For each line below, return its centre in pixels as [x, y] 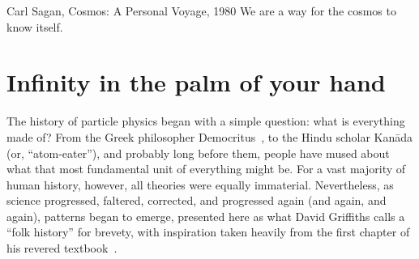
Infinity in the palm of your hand [196, 82]
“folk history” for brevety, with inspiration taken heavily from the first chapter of [208, 232]
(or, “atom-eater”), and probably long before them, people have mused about [198, 153]
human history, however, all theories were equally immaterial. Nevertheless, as [200, 184]
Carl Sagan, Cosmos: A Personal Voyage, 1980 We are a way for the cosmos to [201, 11]
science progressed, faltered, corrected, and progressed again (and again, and [197, 200]
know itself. [35, 26]
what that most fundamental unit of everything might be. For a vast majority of [206, 169]
